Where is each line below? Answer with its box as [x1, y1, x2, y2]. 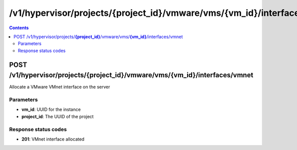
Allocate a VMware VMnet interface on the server [9, 84, 110, 90]
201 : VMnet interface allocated [21, 136, 85, 142]
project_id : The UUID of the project [21, 113, 94, 119]
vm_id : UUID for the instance [21, 106, 81, 112]
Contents [9, 25, 29, 31]
